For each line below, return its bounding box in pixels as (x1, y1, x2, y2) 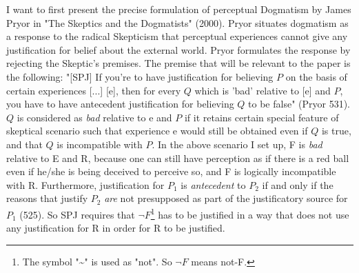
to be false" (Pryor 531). (248, 97, 351, 111)
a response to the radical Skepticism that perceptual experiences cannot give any (6, 29, 348, 43)
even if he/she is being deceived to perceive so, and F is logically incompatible (6, 164, 336, 179)
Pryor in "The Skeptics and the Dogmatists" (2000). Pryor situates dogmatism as (6, 15, 349, 30)
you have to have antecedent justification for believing (6, 97, 234, 111)
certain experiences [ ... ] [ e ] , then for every (6, 83, 181, 97)
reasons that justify (6, 191, 88, 205)
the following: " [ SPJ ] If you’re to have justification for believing (6, 69, 274, 83)
